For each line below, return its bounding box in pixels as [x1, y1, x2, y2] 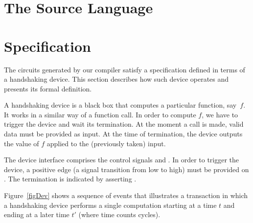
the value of [4, 138, 39, 148]
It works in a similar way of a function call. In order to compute [4, 109, 196, 119]
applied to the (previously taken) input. [46, 138, 166, 148]
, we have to [202, 109, 238, 119]
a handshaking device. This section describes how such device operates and [4, 74, 229, 84]
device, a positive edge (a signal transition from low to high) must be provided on [4, 164, 249, 174]
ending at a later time [4, 209, 69, 220]
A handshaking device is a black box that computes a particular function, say [4, 100, 237, 110]
